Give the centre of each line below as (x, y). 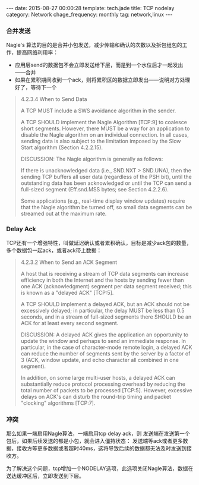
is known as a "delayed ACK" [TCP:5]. (67, 292)
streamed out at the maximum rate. (64, 214)
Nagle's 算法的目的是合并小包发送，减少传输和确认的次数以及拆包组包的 (94, 45)
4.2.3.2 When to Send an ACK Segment (69, 262)
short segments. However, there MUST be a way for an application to (105, 128)
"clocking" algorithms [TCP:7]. (58, 403)
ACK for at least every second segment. (70, 323)
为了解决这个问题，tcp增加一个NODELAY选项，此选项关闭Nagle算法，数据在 (100, 468)
